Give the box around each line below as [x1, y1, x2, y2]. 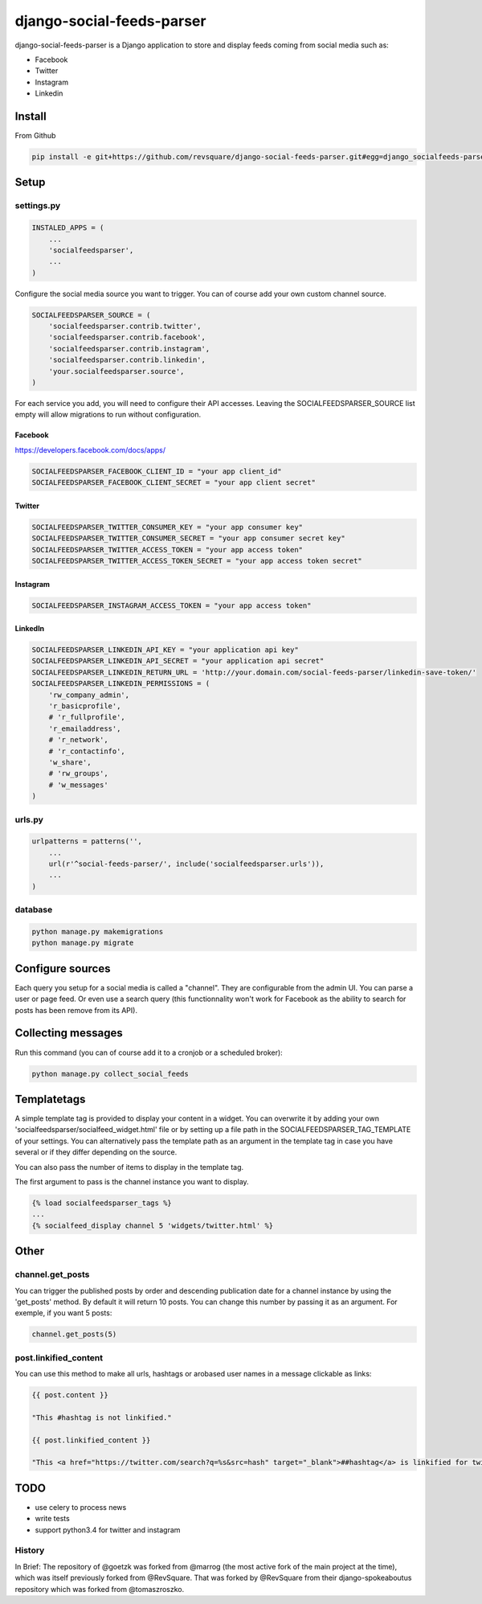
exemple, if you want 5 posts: [14, 1308, 112, 1318]
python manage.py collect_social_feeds [31, 1069, 189, 1078]
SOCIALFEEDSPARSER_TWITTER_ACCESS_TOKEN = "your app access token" [31, 545, 304, 554]
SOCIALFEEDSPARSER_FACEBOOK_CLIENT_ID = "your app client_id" [31, 466, 282, 476]
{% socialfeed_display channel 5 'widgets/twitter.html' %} [31, 1220, 274, 1230]
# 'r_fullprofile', [48, 712, 126, 722]
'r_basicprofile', [48, 702, 121, 711]
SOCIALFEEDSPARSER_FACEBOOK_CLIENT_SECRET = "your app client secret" [31, 478, 317, 487]
